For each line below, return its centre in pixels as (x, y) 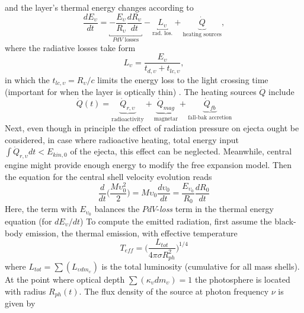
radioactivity (128, 119)
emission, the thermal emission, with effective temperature (132, 233)
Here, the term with (41, 209)
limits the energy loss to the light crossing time (183, 79)
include (281, 92)
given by (20, 303)
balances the (117, 209)
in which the (27, 79)
